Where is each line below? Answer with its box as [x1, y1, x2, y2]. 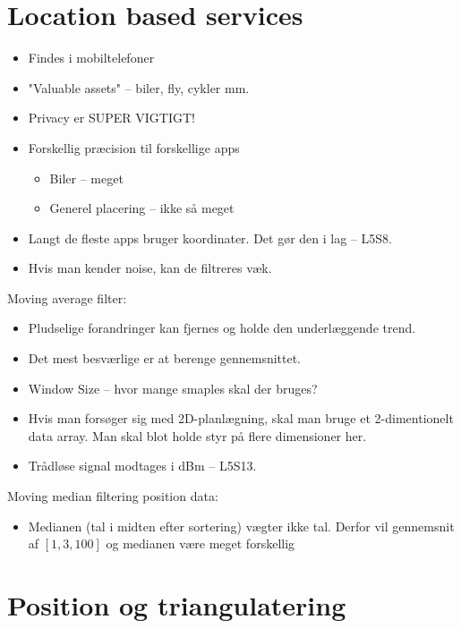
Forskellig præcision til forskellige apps [28, 138, 240, 157]
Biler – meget [49, 168, 124, 187]
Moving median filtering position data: [7, 487, 218, 505]
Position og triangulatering [7, 587, 346, 623]
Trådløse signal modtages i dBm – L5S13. [28, 456, 257, 475]
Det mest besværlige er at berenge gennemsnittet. [28, 349, 302, 368]
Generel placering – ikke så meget [49, 199, 235, 217]
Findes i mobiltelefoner [28, 48, 155, 67]
